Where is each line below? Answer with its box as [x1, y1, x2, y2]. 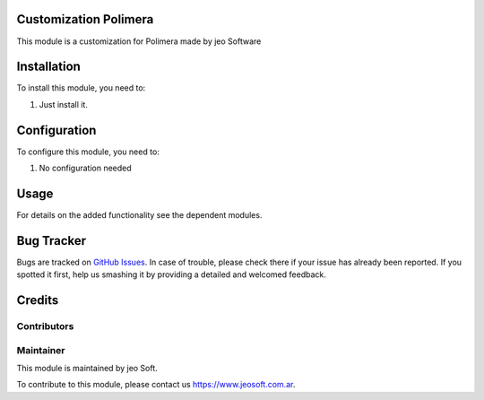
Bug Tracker [16, 233, 87, 248]
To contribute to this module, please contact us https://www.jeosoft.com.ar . [16, 379, 296, 390]
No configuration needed [39, 162, 132, 174]
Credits [16, 292, 59, 309]
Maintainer [16, 343, 65, 356]
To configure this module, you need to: [16, 146, 160, 157]
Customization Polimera [16, 12, 154, 27]
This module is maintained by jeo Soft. [16, 363, 159, 374]
